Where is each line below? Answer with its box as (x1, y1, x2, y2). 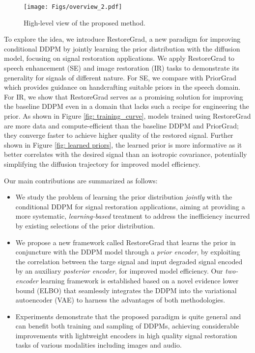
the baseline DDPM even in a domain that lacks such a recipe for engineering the (4, 101, 249, 111)
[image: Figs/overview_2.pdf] (24, 3, 122, 10)
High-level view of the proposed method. (24, 17, 145, 27)
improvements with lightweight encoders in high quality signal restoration (15, 330, 237, 340)
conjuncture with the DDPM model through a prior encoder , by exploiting (15, 247, 240, 257)
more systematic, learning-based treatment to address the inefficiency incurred (15, 211, 250, 221)
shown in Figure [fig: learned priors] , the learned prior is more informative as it (4, 139, 242, 150)
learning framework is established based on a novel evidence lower (40, 275, 239, 285)
